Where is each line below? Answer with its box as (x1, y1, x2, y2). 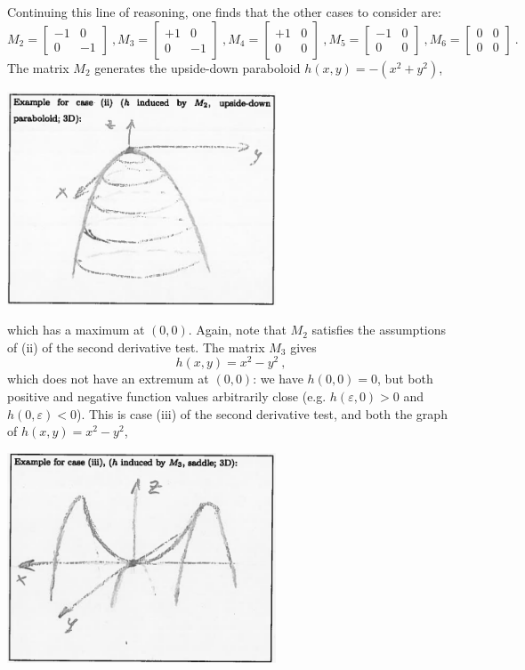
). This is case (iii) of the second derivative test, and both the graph (76, 404, 448, 423)
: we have (253, 369, 303, 388)
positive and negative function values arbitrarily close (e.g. (7, 387, 327, 406)
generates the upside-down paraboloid (94, 58, 301, 77)
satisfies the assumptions (311, 320, 447, 339)
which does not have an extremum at (7, 369, 209, 388)
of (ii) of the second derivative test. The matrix (7, 337, 265, 356)
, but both (377, 369, 433, 388)
